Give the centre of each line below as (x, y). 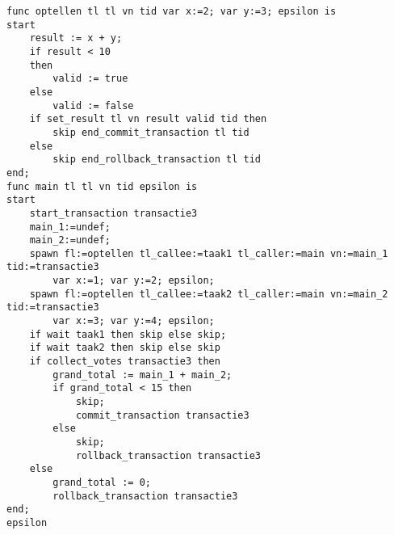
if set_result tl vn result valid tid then (148, 119)
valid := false (93, 105)
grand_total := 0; (102, 482)
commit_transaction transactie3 (162, 415)
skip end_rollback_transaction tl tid (157, 160)
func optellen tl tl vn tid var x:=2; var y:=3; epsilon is (172, 11)
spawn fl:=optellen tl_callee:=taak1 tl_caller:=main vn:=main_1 (209, 253)
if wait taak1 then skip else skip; (128, 334)
